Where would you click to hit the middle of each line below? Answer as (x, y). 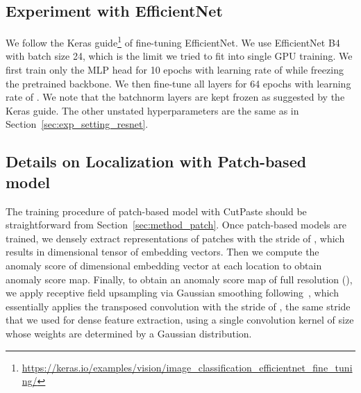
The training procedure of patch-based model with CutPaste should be (156, 211)
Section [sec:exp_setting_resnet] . (77, 124)
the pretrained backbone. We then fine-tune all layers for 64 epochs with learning (178, 83)
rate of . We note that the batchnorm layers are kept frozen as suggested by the (175, 97)
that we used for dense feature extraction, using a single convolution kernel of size (180, 320)
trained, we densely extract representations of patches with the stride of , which (175, 238)
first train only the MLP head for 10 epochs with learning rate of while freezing (175, 70)
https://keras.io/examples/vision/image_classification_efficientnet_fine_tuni (187, 367)
